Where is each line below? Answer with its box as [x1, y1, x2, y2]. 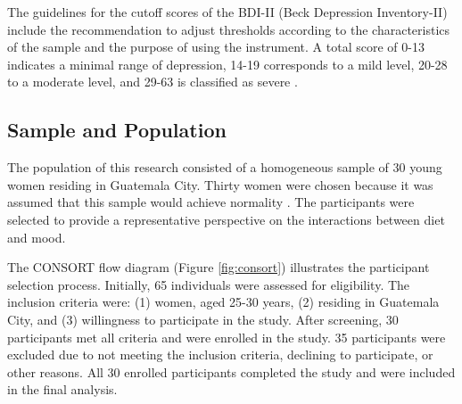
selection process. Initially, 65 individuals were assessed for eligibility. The [7, 275, 410, 293]
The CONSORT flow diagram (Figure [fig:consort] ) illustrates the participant [7, 258, 430, 276]
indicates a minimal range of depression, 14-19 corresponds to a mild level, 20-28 [7, 54, 448, 73]
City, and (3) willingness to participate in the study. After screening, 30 [7, 309, 399, 328]
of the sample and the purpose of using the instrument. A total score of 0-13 [7, 37, 425, 56]
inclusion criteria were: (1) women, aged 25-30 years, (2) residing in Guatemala [7, 293, 440, 311]
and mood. [7, 227, 66, 246]
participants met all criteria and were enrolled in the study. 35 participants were [7, 327, 446, 346]
